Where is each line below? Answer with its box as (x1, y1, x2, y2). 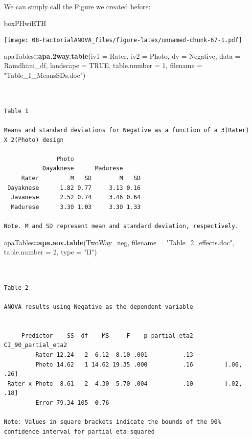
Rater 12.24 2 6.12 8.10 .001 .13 (35, 351, 193, 359)
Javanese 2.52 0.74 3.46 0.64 (11, 194, 141, 201)
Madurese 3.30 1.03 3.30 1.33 (11, 203, 141, 210)
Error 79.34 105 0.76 (35, 399, 109, 407)
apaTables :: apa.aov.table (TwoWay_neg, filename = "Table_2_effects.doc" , (4, 237, 234, 247)
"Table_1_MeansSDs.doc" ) (4, 70, 86, 80)
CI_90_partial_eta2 (4, 342, 67, 349)
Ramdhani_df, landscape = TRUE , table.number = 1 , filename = (4, 60, 203, 70)
